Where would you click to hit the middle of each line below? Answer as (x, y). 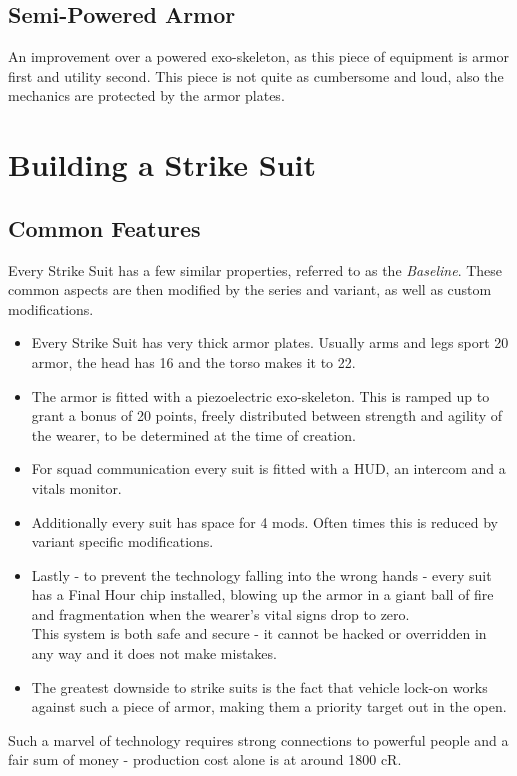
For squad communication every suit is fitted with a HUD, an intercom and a (268, 468)
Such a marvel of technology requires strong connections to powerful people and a (258, 739)
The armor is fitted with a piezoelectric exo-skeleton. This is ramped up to (260, 395)
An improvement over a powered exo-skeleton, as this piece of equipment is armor (258, 56)
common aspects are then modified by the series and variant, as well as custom (250, 289)
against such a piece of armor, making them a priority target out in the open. (269, 706)
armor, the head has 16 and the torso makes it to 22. (193, 361)
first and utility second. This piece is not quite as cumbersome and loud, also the (256, 75)
